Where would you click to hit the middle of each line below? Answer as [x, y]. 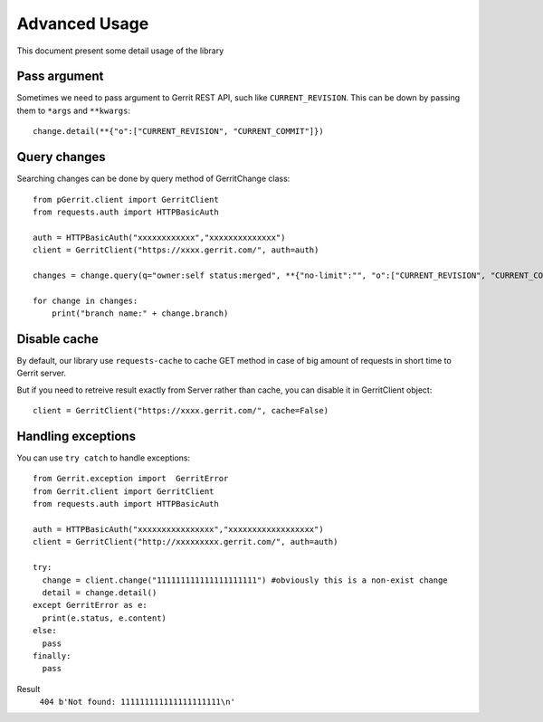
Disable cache [57, 339]
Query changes [61, 157]
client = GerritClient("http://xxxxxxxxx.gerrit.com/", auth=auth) [186, 542]
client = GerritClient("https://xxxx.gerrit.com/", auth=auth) [176, 250]
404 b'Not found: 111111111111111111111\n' [137, 702]
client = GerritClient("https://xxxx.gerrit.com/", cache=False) [181, 411]
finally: [52, 655]
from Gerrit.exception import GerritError [131, 479]
